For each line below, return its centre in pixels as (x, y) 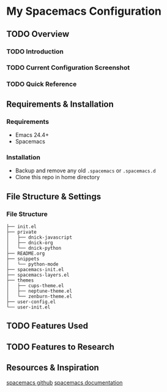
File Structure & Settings (54, 197)
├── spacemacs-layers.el (38, 275)
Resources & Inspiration (53, 368)
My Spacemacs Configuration (84, 11)
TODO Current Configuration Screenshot (68, 67)
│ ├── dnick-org (30, 243)
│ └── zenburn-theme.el (39, 297)
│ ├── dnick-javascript (39, 237)
